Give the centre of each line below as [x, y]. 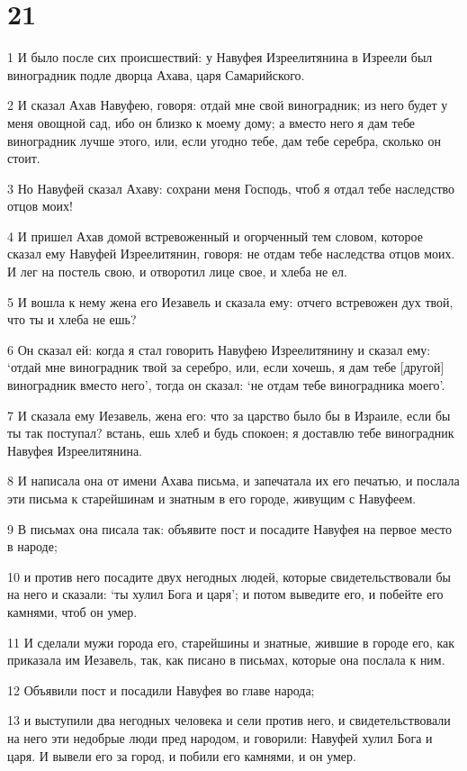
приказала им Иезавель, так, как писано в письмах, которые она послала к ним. [226, 660]
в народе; [32, 546]
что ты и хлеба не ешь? [72, 319]
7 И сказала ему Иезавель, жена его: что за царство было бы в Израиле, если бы [229, 415]
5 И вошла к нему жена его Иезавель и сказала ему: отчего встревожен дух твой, [230, 301]
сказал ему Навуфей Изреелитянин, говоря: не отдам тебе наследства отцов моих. [231, 254]
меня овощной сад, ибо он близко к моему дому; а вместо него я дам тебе [211, 122]
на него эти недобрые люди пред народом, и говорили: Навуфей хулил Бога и [220, 737]
